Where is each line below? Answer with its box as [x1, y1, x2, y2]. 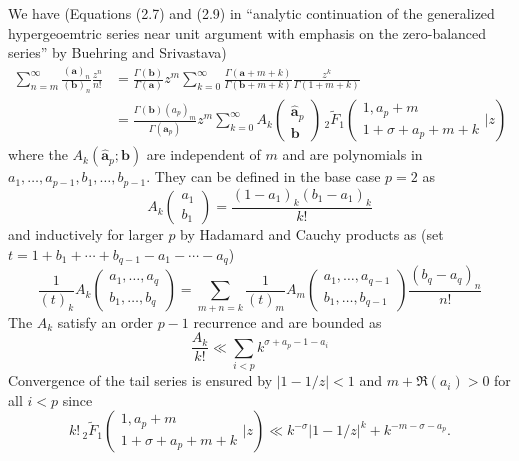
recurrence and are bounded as [193, 311, 382, 332]
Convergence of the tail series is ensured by [8, 370, 273, 391]
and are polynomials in [282, 144, 423, 165]
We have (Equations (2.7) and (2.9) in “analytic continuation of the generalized [8, 3, 495, 23]
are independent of [146, 144, 261, 165]
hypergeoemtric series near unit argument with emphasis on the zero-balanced [8, 22, 487, 43]
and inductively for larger [8, 224, 164, 245]
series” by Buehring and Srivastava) [8, 42, 227, 63]
